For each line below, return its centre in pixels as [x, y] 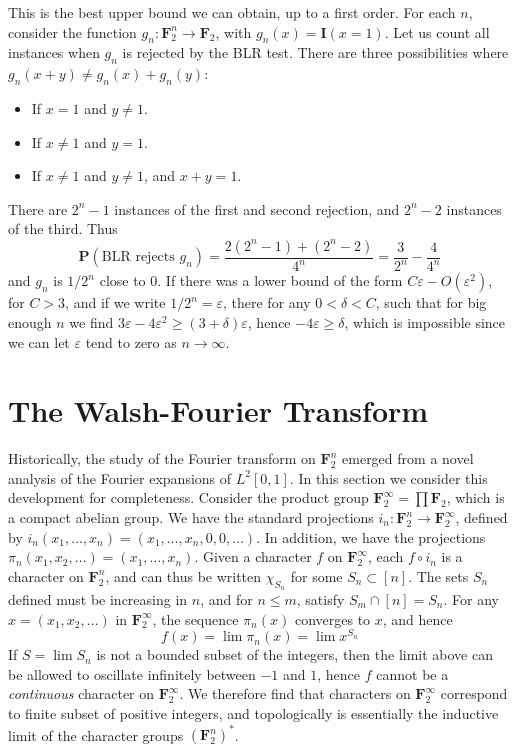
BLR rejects [138, 257]
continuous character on [81, 693]
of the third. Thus [63, 228]
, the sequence [195, 618]
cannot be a [412, 673]
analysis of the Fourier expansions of [120, 477]
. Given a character [253, 556]
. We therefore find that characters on [295, 693]
